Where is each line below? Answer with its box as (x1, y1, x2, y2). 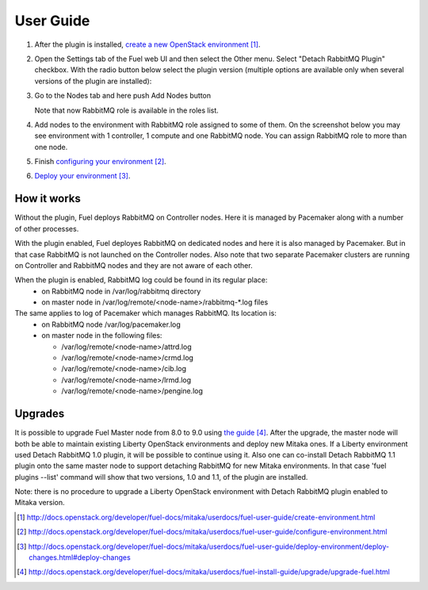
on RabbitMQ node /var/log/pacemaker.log (41, 320, 182, 329)
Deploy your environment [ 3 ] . (34, 171, 131, 181)
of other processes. (14, 224, 79, 233)
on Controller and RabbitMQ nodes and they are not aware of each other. (14, 260, 253, 270)
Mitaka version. (14, 498, 65, 508)
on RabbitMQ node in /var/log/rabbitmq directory (41, 286, 201, 296)
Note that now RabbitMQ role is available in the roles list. (34, 105, 220, 115)
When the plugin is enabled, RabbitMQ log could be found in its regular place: (14, 275, 268, 285)
